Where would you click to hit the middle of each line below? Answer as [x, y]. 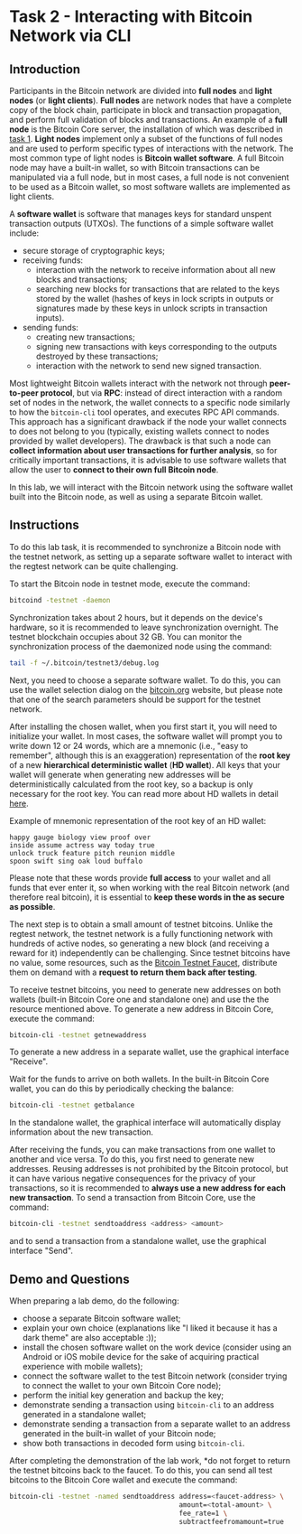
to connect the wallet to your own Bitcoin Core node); [122, 1385]
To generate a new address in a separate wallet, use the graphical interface [150, 1052]
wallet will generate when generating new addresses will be [120, 774]
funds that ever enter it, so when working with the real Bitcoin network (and [150, 887]
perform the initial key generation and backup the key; [123, 1395]
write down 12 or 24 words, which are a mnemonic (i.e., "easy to [129, 745]
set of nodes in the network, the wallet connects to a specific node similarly [150, 402]
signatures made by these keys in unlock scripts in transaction [151, 308]
